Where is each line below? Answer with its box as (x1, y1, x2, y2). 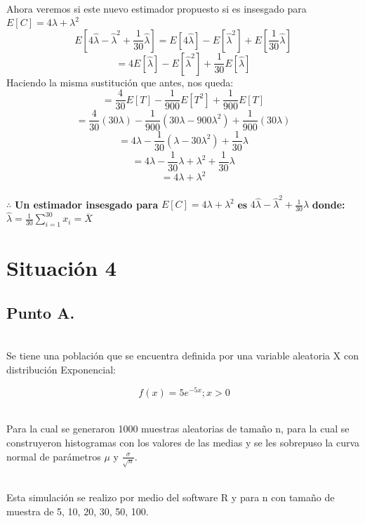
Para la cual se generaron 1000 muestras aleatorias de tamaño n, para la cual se (6, 421, 350, 436)
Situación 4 (6, 253, 117, 282)
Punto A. (6, 302, 75, 324)
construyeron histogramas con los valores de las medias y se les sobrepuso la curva (6, 435, 360, 449)
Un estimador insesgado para (14, 197, 159, 211)
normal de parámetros (6, 449, 101, 463)
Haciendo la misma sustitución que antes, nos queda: (6, 74, 234, 89)
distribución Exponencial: (6, 362, 116, 377)
